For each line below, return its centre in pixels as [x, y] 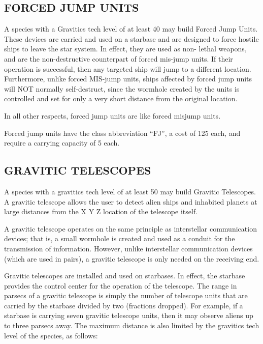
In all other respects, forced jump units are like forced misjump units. [112, 115]
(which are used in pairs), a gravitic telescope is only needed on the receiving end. [132, 258]
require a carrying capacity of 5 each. [62, 143]
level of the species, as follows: [51, 335]
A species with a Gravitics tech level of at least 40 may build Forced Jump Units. [131, 29]
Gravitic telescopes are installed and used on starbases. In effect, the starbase [125, 276]
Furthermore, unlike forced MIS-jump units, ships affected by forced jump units [128, 79]
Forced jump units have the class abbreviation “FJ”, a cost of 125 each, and [122, 133]
